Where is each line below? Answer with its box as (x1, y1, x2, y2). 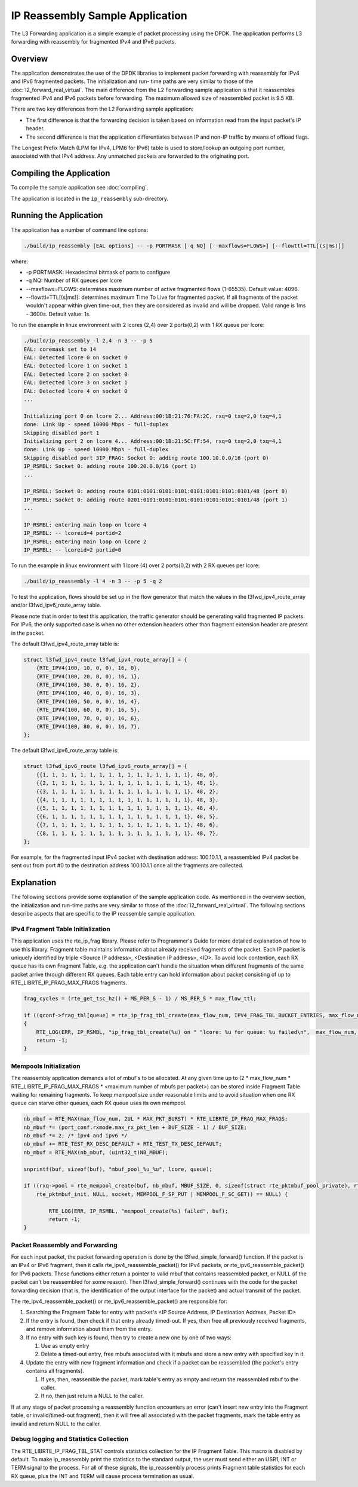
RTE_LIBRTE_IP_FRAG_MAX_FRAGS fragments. (11, 979, 128, 986)
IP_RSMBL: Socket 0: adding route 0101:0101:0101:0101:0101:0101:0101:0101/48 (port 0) (23, 488, 288, 495)
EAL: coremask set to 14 (23, 345, 97, 353)
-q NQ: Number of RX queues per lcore (26, 277, 122, 284)
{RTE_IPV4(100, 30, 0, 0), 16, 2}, (36, 681, 140, 689)
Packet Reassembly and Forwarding (11, 1241, 118, 1249)
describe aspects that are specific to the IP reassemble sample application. (11, 910, 196, 917)
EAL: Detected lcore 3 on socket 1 (23, 380, 128, 386)
